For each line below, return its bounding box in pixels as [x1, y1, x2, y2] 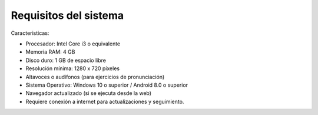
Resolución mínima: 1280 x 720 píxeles [25, 65, 120, 72]
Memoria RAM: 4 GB [25, 48, 75, 55]
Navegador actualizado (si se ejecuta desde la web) [25, 90, 152, 97]
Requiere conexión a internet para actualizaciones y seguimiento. [25, 98, 184, 105]
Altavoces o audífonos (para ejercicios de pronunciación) [25, 73, 165, 80]
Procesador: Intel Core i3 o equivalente [25, 40, 121, 47]
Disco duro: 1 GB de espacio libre [25, 57, 106, 64]
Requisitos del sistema [11, 9, 124, 22]
